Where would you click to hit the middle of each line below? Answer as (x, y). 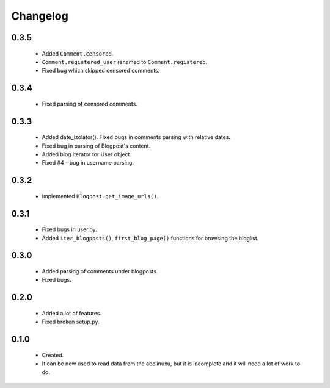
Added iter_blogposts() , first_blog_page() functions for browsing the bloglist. (150, 238)
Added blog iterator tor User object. (86, 154)
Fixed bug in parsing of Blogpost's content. (96, 146)
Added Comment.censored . (78, 53)
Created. (53, 355)
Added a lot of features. (72, 313)
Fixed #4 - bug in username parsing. (88, 163)
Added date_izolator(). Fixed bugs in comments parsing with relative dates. (136, 137)
